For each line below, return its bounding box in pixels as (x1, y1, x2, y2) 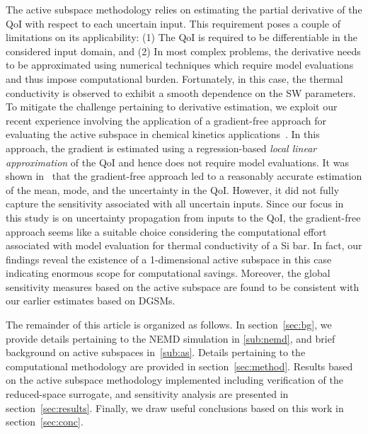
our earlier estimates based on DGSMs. (6, 293, 176, 308)
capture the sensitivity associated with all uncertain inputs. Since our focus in (6, 196, 344, 211)
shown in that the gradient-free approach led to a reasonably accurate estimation (6, 169, 362, 183)
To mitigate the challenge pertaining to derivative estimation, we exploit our (6, 99, 338, 114)
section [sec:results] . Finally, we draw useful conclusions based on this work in (6, 400, 344, 415)
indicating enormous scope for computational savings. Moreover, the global (6, 265, 330, 280)
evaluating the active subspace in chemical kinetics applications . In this (6, 127, 320, 142)
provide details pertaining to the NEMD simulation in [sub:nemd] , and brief (6, 331, 335, 346)
